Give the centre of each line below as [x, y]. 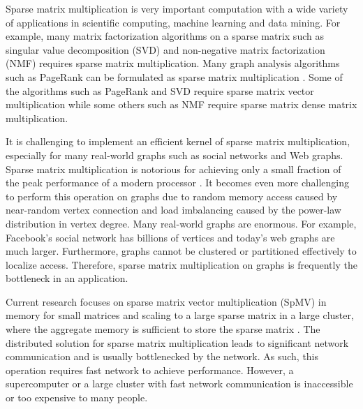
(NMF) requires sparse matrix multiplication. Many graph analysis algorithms [173, 63]
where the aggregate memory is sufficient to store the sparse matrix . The [163, 329]
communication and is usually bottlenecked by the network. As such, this [162, 356]
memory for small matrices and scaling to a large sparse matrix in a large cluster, [180, 315]
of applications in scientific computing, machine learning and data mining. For [173, 22]
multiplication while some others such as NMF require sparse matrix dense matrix [181, 104]
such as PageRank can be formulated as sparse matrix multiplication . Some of [174, 76]
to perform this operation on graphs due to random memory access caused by [172, 196]
